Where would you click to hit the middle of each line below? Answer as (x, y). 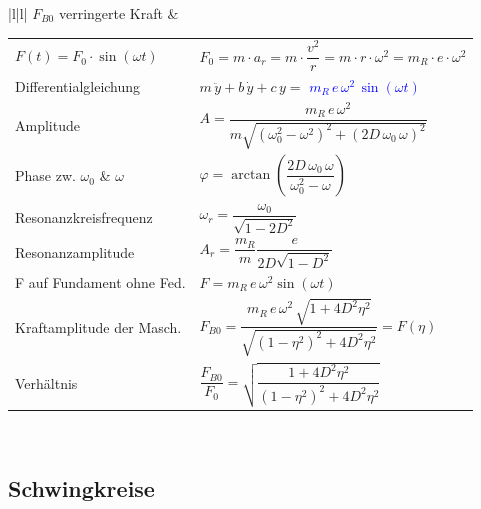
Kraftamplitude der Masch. (98, 326)
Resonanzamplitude (75, 252)
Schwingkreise (81, 487)
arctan (251, 175)
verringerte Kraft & (118, 13)
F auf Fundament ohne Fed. (100, 282)
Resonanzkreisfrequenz (84, 217)
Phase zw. (45, 175)
